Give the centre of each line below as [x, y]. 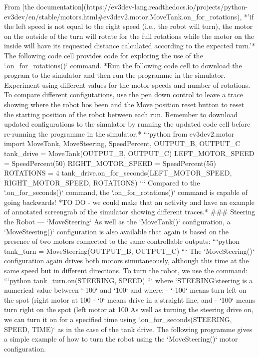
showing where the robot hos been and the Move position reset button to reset [124, 104]
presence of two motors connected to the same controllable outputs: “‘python [122, 241]
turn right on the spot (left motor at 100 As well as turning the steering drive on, [129, 309]
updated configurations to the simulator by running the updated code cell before [127, 124]
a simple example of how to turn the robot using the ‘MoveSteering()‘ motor [121, 339]
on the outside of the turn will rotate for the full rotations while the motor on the [129, 36]
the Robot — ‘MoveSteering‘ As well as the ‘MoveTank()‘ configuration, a [117, 222]
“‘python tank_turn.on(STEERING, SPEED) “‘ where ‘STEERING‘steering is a [129, 280]
